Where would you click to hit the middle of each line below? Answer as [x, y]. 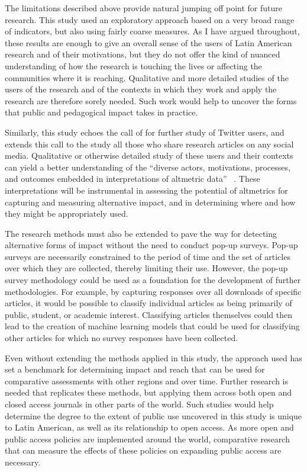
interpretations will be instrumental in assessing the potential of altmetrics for [146, 190]
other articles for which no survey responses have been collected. [122, 338]
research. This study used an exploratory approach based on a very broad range [150, 19]
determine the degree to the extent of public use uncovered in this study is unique [153, 415]
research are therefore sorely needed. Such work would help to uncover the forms [151, 100]
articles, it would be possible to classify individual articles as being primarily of [148, 303]
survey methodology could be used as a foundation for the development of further [153, 280]
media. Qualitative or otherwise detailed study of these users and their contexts [149, 155]
